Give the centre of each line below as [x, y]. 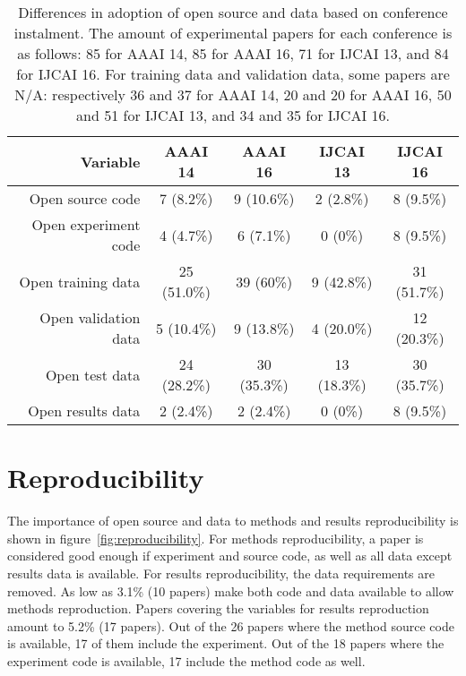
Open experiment [86, 224]
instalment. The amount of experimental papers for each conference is [233, 33]
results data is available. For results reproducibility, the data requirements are [221, 573]
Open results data [84, 411]
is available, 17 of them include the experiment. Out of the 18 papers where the [226, 643]
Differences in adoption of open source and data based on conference [233, 12]
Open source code [85, 198]
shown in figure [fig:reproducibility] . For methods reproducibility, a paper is [216, 538]
